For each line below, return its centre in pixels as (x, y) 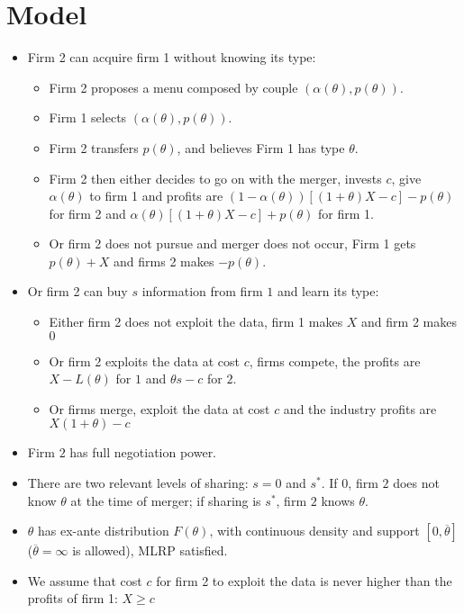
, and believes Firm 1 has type (261, 147)
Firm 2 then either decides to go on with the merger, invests (215, 178)
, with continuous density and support (314, 531)
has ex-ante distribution (104, 531)
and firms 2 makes (164, 261)
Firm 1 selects (88, 117)
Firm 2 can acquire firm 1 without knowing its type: (172, 57)
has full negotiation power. (143, 452)
